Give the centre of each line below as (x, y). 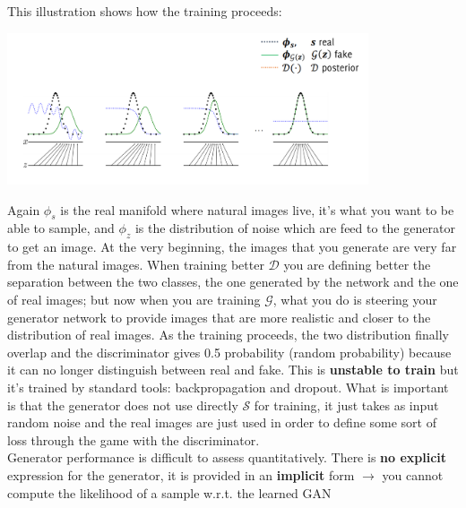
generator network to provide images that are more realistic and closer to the (219, 317)
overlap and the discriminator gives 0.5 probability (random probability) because (229, 352)
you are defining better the (357, 264)
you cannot (413, 474)
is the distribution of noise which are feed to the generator (295, 228)
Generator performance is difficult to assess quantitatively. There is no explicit (227, 457)
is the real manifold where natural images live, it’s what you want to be (257, 209)
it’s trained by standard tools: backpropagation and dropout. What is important (228, 387)
